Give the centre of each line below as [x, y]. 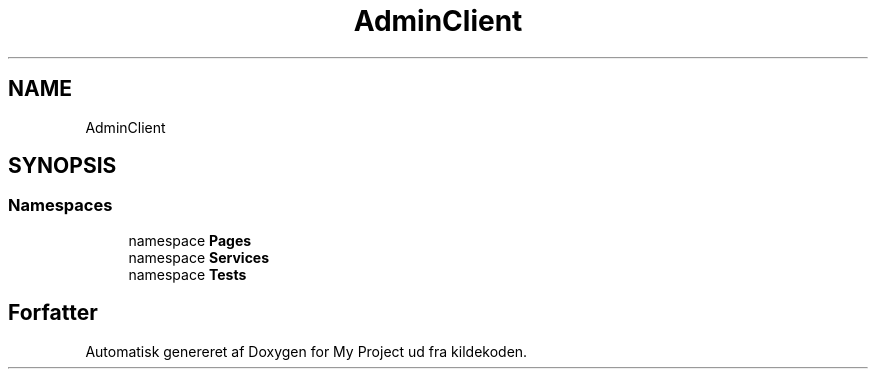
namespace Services [199, 257]
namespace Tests [187, 274]
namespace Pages [190, 240]
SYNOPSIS [62, 166]
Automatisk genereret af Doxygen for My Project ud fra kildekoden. [306, 351]
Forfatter [53, 313]
